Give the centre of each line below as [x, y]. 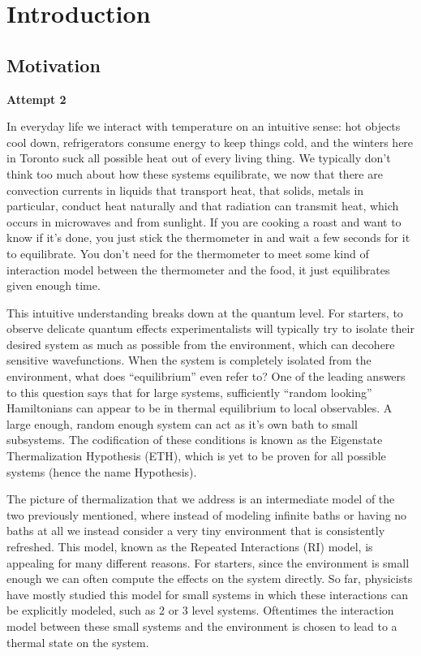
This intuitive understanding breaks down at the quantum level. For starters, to [205, 312]
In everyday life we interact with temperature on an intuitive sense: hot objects [204, 126]
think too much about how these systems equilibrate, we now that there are [195, 173]
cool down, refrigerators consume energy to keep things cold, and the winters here [210, 142]
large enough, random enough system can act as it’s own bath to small [182, 423]
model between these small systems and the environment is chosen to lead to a [202, 626]
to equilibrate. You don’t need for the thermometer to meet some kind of [188, 253]
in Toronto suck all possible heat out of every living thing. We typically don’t [199, 158]
